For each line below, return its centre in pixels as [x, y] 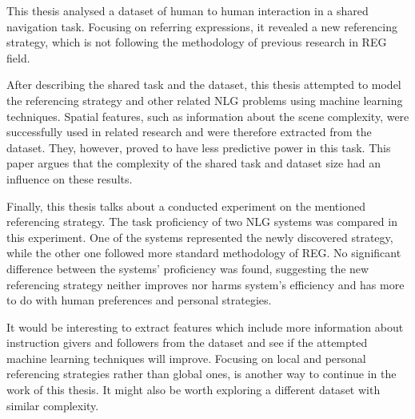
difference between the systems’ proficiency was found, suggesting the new [188, 268]
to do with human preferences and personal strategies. [139, 300]
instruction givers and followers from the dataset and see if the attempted [187, 342]
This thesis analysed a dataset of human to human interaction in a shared [188, 10]
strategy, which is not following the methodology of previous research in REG [197, 42]
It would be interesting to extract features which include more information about [205, 326]
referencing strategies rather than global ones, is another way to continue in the [202, 374]
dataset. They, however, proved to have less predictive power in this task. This [199, 147]
